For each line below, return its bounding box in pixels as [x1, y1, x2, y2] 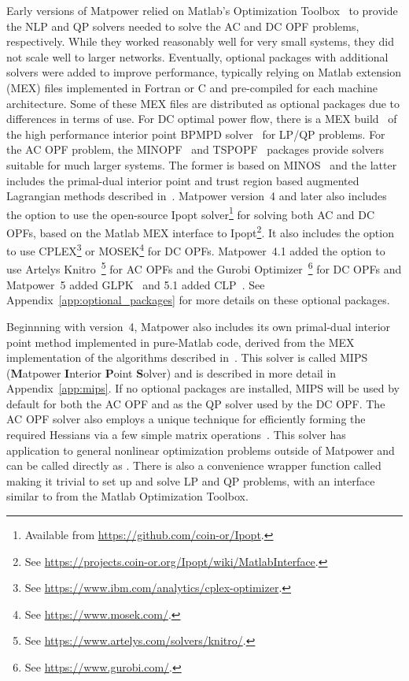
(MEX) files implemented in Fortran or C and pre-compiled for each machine [6, 79, 378, 95]
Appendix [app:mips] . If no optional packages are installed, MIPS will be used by [6, 380, 400, 396]
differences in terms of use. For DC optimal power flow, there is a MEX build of [6, 110, 397, 127]
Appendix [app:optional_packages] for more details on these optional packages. [6, 292, 390, 308]
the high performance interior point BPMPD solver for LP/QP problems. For [6, 125, 385, 142]
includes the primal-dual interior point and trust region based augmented [6, 172, 359, 188]
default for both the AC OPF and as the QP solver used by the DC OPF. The [6, 395, 385, 411]
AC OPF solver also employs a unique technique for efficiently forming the [6, 411, 366, 427]
